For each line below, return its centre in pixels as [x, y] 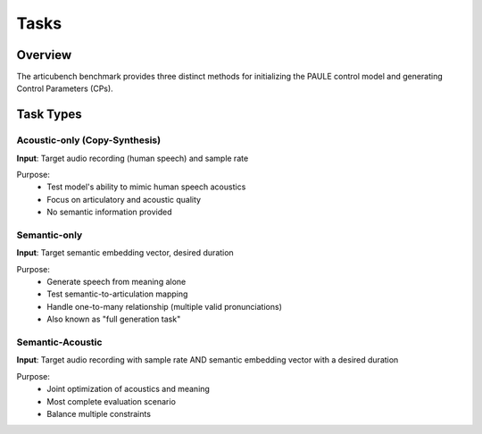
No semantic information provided [110, 212]
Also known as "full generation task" [114, 319]
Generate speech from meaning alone [116, 282]
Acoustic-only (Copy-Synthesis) [88, 140]
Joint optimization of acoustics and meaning [128, 389]
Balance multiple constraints [99, 413]
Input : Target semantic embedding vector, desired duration [125, 253]
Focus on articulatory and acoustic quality [124, 199]
